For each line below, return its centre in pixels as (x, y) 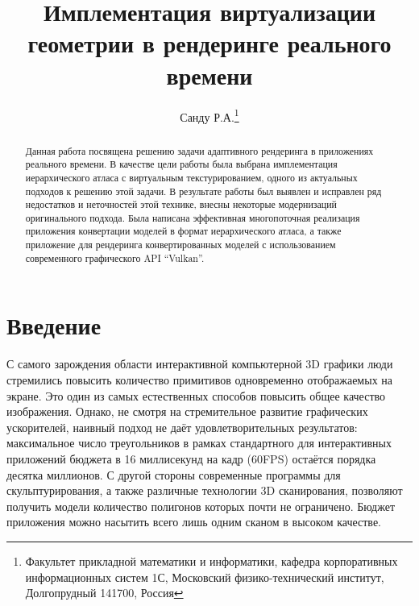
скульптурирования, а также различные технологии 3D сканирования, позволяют (205, 490)
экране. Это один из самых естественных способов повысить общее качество (196, 395)
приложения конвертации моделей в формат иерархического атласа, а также (183, 231)
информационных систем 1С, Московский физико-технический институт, (205, 577)
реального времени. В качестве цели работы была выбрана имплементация (181, 164)
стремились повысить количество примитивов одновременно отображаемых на (199, 379)
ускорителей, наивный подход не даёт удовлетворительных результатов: (182, 427)
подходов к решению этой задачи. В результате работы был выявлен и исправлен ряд (203, 191)
